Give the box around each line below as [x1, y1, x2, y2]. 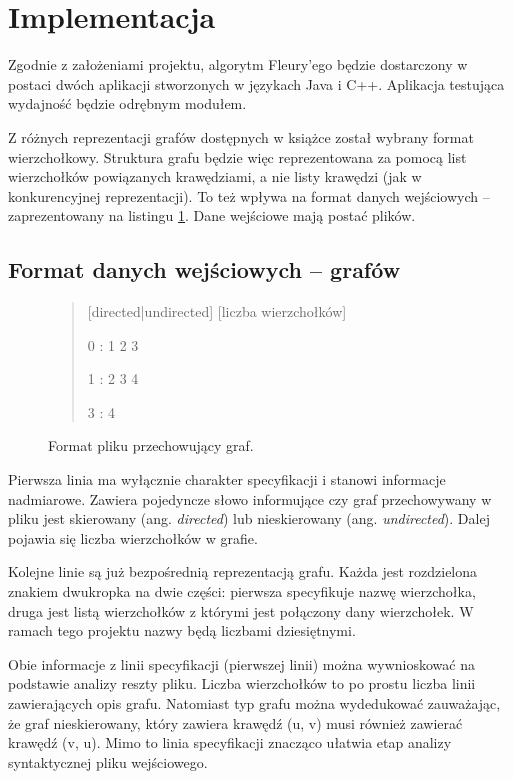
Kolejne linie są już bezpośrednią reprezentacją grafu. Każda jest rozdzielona [8, 561, 478, 582]
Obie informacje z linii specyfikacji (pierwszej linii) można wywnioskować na [8, 653, 475, 674]
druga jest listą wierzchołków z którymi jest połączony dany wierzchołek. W [8, 600, 474, 621]
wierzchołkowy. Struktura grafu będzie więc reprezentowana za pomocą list [8, 146, 467, 167]
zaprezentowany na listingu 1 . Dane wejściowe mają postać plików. [8, 205, 416, 226]
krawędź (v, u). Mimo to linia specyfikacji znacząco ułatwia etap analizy [8, 732, 452, 753]
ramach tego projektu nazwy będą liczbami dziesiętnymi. [8, 620, 356, 641]
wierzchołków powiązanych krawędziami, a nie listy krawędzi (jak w [8, 166, 422, 187]
